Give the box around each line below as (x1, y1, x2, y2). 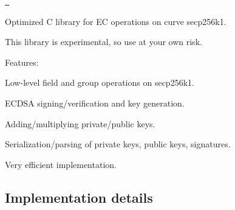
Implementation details (5, 187, 153, 206)
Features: (5, 55, 39, 68)
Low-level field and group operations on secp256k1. (5, 76, 194, 89)
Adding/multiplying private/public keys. (5, 117, 155, 130)
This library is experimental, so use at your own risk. (5, 35, 202, 48)
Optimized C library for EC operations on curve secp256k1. (5, 15, 226, 27)
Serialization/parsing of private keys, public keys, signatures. (5, 138, 231, 150)
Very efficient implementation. (5, 158, 117, 170)
